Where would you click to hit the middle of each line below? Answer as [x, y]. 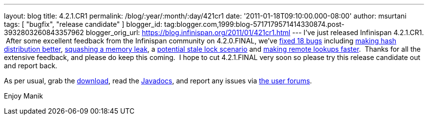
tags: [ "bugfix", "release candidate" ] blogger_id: [83, 24]
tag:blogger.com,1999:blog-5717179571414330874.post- [255, 24]
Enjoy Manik [23, 96]
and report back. [31, 66]
